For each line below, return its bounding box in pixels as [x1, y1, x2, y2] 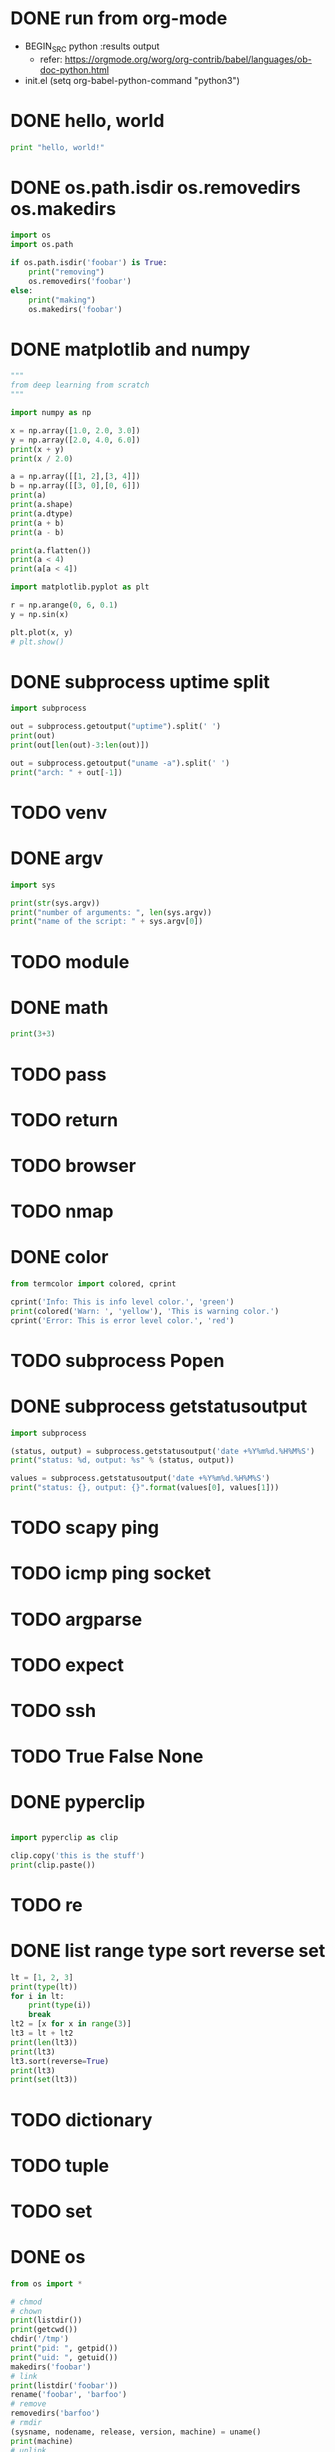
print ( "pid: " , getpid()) [10, 2343, 118, 2354]
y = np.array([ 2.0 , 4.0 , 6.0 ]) [10, 435, 141, 445]
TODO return [10, 1108, 118, 1131]
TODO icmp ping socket [10, 1562, 212, 1585]
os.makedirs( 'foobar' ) [28, 304, 123, 314]
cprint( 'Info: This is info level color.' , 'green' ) [10, 1297, 235, 1307]
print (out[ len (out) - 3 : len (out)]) [10, 740, 150, 751]
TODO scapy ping [10, 1517, 160, 1539]
